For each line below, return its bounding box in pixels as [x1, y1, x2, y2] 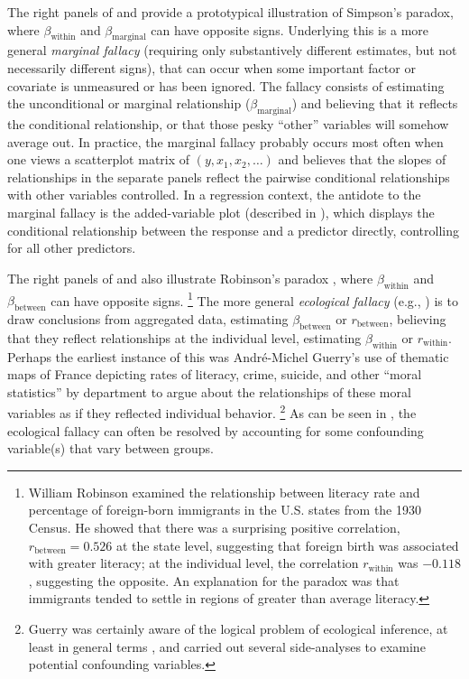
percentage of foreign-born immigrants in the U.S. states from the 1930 [28, 500, 421, 519]
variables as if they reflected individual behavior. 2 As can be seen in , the [7, 401, 417, 422]
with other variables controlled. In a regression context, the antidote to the [7, 185, 421, 204]
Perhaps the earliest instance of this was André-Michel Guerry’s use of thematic [7, 347, 449, 366]
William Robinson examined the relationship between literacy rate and [28, 482, 420, 501]
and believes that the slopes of [278, 150, 446, 169]
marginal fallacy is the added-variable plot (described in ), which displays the [7, 202, 435, 221]
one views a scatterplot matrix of [7, 150, 190, 169]
